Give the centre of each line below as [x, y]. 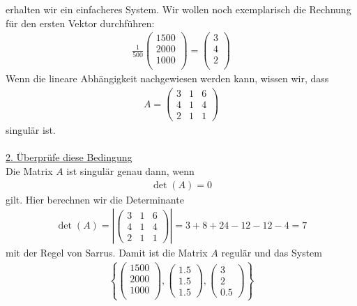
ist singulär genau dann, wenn [130, 170]
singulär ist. [31, 130]
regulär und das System [272, 253]
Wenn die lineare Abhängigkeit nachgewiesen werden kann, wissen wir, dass [167, 78]
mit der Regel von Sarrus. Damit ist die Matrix [107, 253]
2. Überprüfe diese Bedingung [69, 157]
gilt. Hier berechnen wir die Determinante [95, 199]
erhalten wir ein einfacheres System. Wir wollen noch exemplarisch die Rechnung [178, 9]
